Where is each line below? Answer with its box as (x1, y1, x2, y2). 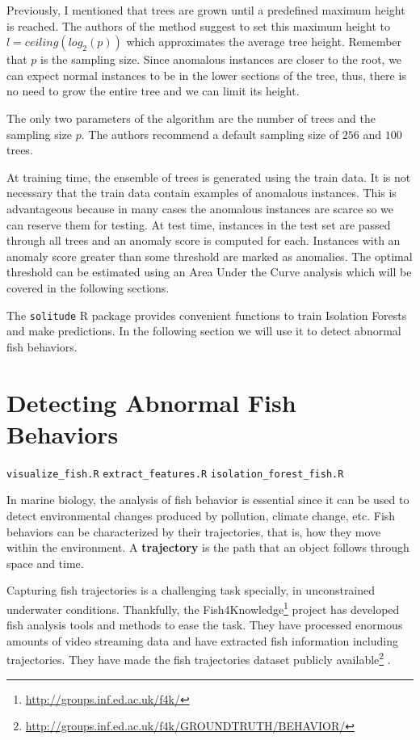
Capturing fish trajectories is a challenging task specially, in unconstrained (6, 582, 376, 599)
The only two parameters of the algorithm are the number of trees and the (6, 109, 376, 126)
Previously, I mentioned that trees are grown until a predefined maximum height (6, 2, 405, 18)
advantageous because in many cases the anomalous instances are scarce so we (6, 200, 393, 217)
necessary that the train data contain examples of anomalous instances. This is (6, 184, 397, 201)
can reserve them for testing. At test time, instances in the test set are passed (6, 216, 391, 233)
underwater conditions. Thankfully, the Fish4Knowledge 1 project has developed (6, 598, 400, 617)
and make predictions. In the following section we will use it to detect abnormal (6, 322, 401, 339)
